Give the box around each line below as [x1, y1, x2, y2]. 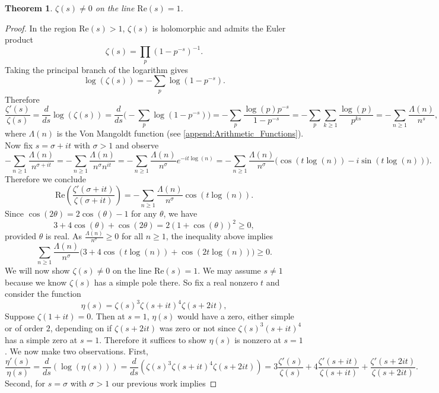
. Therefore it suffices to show [99, 333, 206, 346]
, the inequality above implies [166, 230, 273, 242]
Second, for [5, 376, 46, 389]
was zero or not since [159, 321, 236, 334]
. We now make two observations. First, [5, 345, 148, 357]
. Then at [91, 310, 125, 322]
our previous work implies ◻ [112, 376, 217, 389]
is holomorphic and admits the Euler [152, 21, 286, 34]
